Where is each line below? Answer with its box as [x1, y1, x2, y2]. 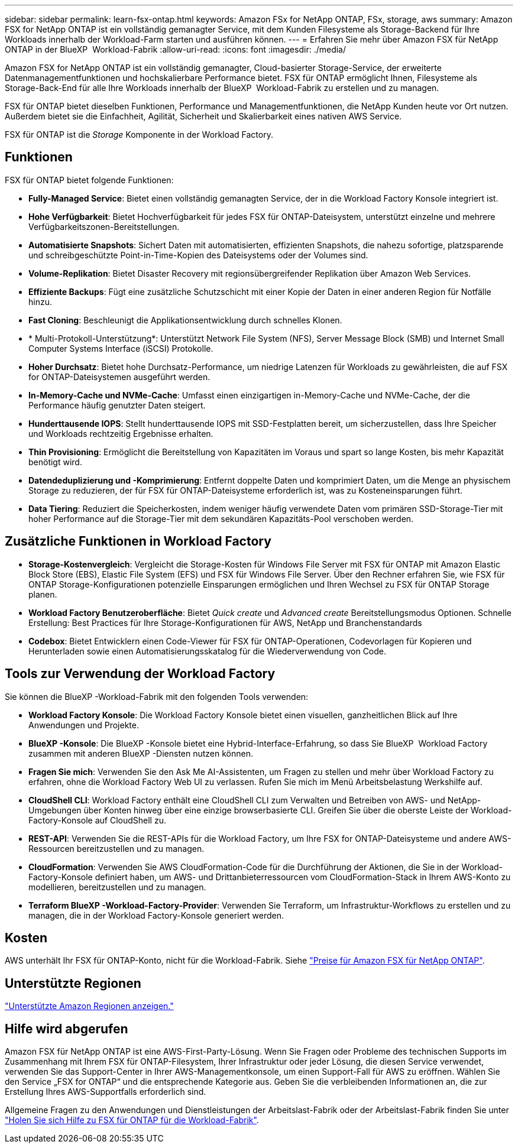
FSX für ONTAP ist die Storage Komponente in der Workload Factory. [5, 129, 273, 140]
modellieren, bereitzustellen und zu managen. [28, 881, 206, 892]
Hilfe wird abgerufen [5, 1021, 128, 1036]
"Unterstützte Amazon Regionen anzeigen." [5, 1001, 174, 1011]
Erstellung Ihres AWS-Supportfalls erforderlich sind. [5, 1087, 206, 1097]
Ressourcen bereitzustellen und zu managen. [28, 843, 205, 854]
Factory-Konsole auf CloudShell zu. [28, 815, 166, 825]
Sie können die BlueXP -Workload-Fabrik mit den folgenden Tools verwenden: [5, 691, 309, 702]
